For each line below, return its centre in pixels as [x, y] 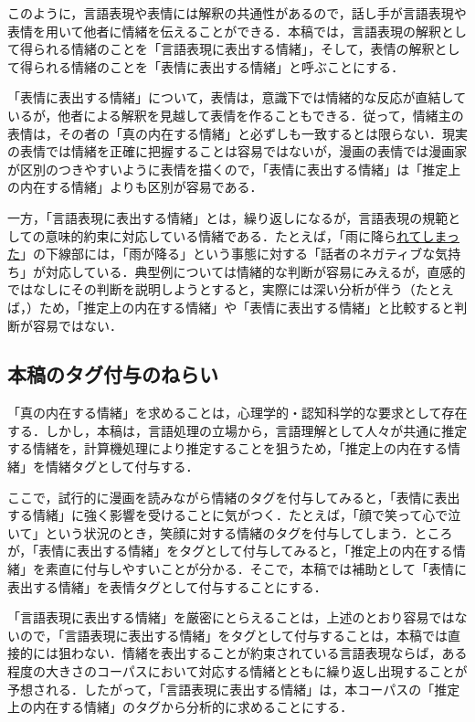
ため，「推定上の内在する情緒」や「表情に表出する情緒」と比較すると [247, 307]
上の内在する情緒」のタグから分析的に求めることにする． [180, 707]
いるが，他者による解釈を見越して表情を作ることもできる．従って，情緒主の [236, 115]
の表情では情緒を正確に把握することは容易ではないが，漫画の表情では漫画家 [237, 151]
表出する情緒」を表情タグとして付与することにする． [167, 586]
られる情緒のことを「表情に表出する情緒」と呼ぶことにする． [218, 66]
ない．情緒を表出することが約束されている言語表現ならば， [263, 653]
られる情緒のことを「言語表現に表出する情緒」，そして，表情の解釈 [233, 49]
